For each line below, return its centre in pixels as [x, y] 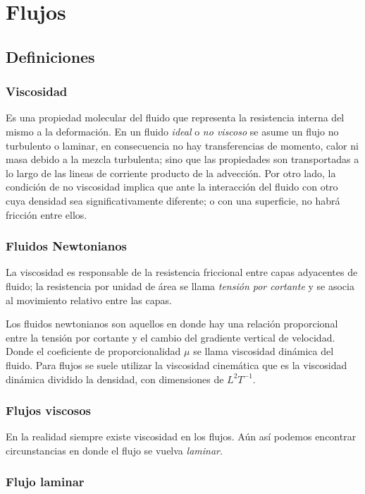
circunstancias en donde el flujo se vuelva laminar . [114, 450]
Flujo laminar [45, 482]
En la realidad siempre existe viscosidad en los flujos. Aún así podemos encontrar [181, 436]
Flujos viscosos [48, 410]
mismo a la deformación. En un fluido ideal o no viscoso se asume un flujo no [172, 131]
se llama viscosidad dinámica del [264, 351]
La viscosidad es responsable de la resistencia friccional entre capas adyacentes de [182, 272]
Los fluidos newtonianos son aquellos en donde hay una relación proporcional [172, 324]
